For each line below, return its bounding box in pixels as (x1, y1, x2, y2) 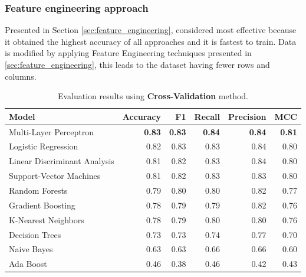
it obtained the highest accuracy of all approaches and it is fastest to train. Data (5, 35, 297, 47)
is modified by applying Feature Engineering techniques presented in (5, 47, 252, 59)
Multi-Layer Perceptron (9, 125, 94, 138)
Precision (228, 110, 266, 122)
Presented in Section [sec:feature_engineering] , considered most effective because (5, 24, 297, 36)
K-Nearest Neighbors (9, 213, 84, 226)
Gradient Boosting (9, 198, 75, 211)
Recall (194, 110, 220, 122)
